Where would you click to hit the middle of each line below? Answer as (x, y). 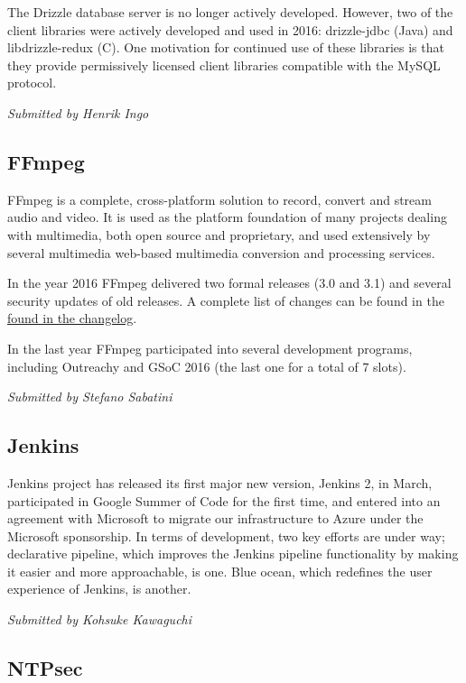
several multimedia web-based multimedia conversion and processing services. (221, 252)
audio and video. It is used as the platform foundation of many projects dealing (227, 217)
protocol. (32, 83)
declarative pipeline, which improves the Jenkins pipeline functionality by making (233, 554)
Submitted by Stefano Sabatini (90, 397)
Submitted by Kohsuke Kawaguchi (100, 619)
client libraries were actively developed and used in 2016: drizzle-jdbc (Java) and (230, 29)
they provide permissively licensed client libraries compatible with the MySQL (224, 65)
